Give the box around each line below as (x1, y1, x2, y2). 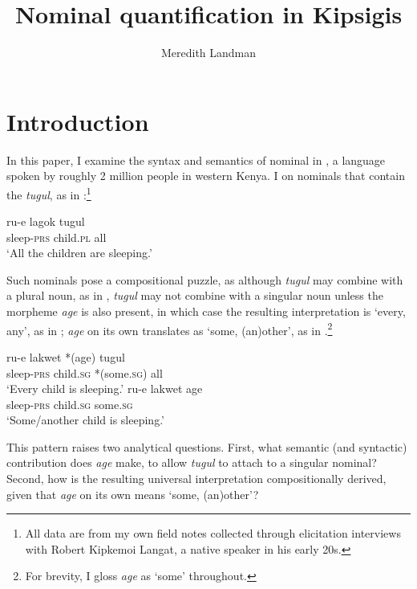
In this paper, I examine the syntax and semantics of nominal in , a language (6, 151, 386, 168)
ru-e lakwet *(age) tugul (6, 348, 125, 365)
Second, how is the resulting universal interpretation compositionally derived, (6, 470, 387, 487)
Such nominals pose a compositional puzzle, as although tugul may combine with (6, 271, 403, 288)
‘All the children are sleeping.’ (6, 244, 152, 261)
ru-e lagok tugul (6, 213, 85, 230)
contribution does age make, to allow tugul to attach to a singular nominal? (6, 454, 377, 471)
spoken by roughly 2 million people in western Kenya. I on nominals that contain (6, 167, 405, 184)
